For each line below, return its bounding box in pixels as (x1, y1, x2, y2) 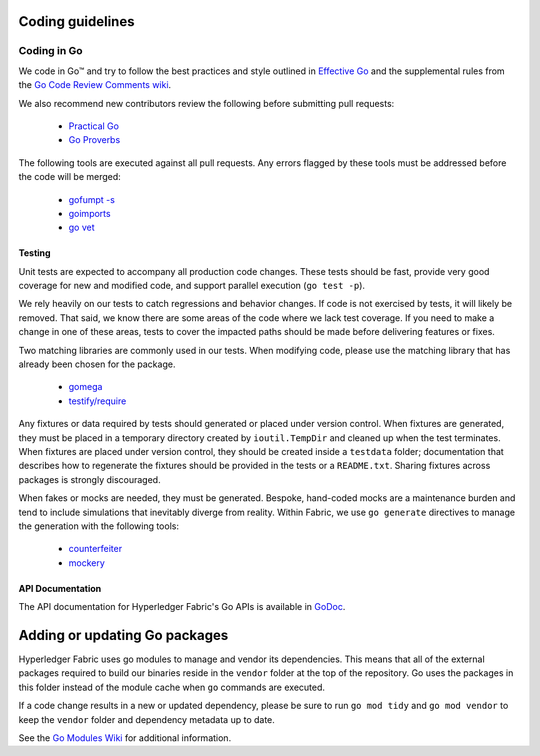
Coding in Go (18, 44, 84, 58)
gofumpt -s (68, 193, 115, 205)
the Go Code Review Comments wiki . (18, 79, 172, 91)
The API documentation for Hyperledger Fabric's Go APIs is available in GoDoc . (18, 601, 346, 613)
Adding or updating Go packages (18, 626, 229, 644)
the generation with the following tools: (18, 520, 180, 532)
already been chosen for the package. (18, 358, 176, 370)
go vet (68, 221, 95, 234)
